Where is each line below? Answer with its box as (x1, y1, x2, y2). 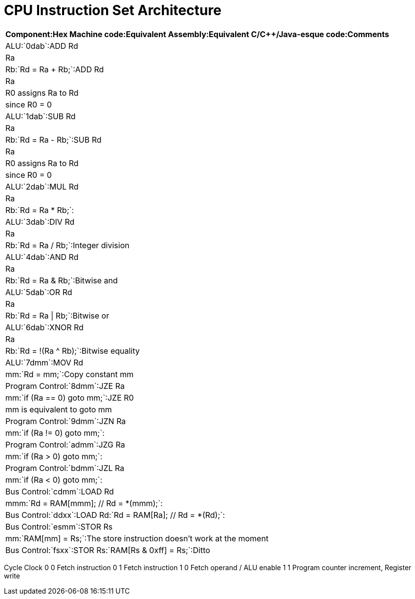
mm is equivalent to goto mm (5, 404, 112, 414)
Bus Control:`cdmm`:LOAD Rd (5, 486, 114, 496)
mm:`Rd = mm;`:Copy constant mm (5, 369, 134, 379)
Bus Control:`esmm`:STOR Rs (5, 521, 113, 532)
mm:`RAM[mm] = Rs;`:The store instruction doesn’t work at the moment (5, 533, 269, 543)
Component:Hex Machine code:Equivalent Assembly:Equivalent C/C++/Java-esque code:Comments (5, 29, 389, 39)
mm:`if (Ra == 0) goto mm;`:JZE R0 (5, 392, 134, 403)
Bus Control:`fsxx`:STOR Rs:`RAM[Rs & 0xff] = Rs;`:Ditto (5, 545, 210, 555)
